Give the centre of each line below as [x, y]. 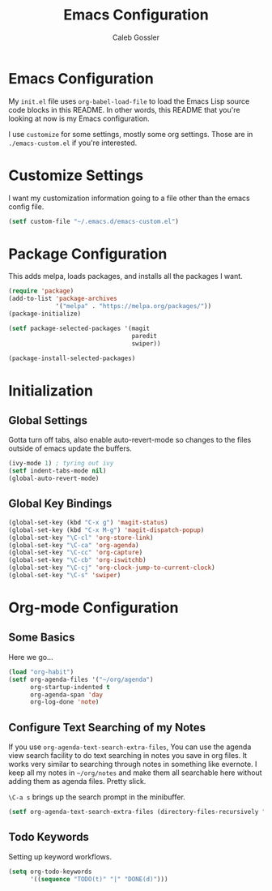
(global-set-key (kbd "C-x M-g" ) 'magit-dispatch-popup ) [106, 530]
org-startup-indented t [70, 687]
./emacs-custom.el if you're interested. [73, 143]
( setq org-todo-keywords [50, 872]
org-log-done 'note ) [64, 702]
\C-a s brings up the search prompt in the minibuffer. [97, 797]
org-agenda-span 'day [66, 695]
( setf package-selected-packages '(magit [79, 328]
